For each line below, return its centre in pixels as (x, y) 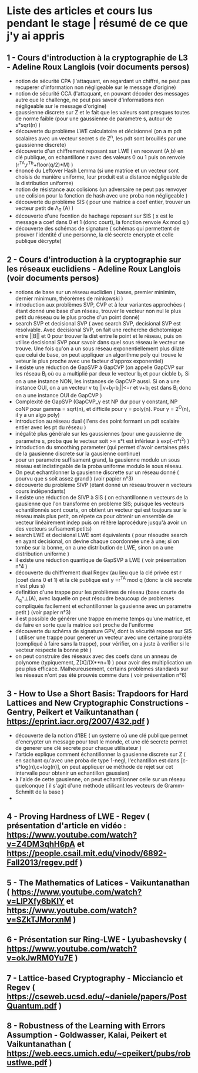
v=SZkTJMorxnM (39, 919)
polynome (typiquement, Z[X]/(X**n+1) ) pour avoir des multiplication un (103, 663)
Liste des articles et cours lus (80, 11)
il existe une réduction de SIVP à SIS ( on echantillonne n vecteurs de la (102, 497)
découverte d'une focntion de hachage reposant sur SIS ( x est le (94, 216)
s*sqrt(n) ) (28, 125)
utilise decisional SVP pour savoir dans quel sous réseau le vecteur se (100, 342)
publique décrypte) (38, 241)
